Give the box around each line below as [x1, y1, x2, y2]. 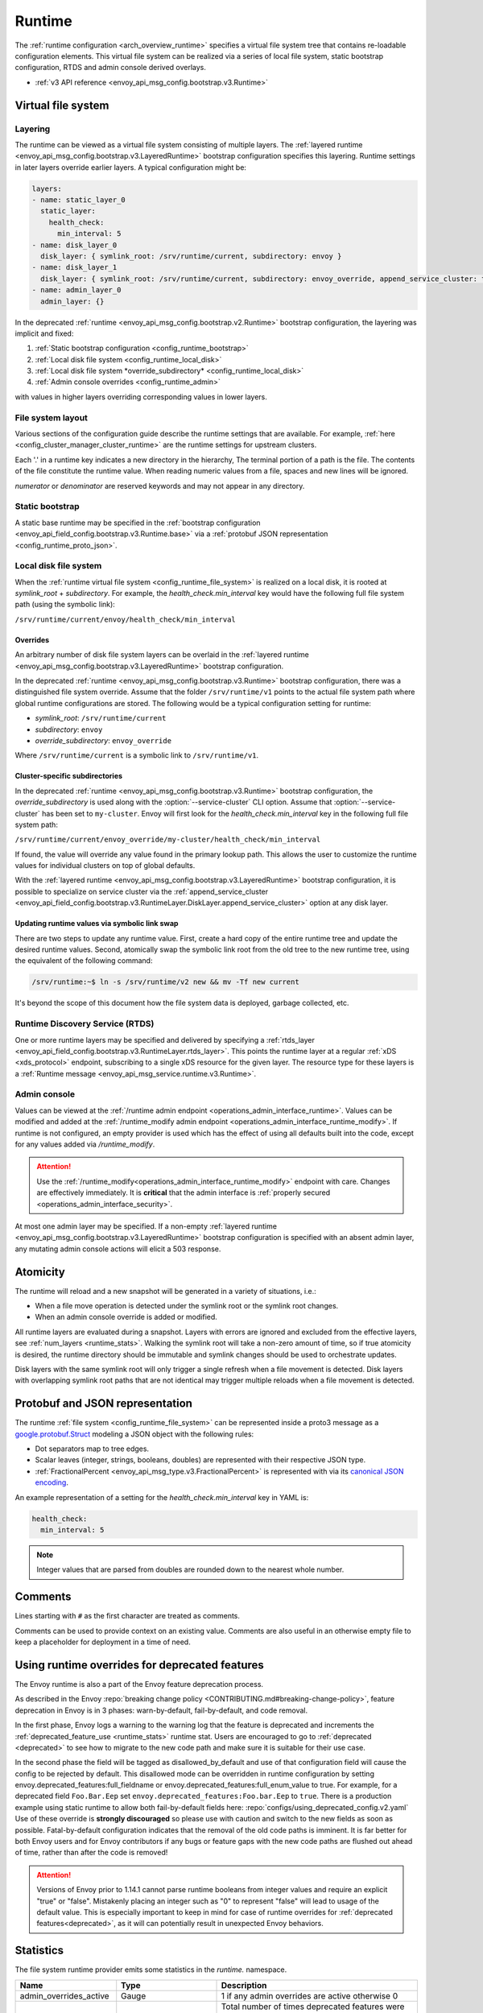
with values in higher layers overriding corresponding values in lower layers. [14, 391, 267, 402]
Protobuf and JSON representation [14, 1397, 193, 1411]
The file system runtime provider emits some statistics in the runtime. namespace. [14, 1965, 287, 1974]
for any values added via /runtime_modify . [14, 1139, 155, 1149]
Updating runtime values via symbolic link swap [14, 919, 179, 928]
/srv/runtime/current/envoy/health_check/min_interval [14, 614, 237, 624]
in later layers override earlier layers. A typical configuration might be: [14, 162, 247, 172]
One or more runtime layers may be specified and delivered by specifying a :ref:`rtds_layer [14, 1035, 316, 1044]
